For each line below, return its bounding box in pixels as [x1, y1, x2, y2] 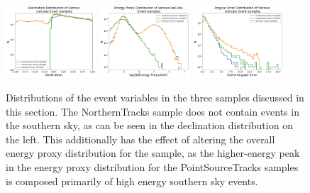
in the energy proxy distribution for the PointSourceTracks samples [6, 160, 299, 175]
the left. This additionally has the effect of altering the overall [6, 131, 275, 146]
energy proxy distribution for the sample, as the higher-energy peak [6, 145, 300, 160]
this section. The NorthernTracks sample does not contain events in [6, 104, 299, 118]
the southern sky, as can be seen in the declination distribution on [6, 118, 293, 133]
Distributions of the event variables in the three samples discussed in [6, 90, 304, 105]
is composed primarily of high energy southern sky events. [6, 173, 258, 188]
